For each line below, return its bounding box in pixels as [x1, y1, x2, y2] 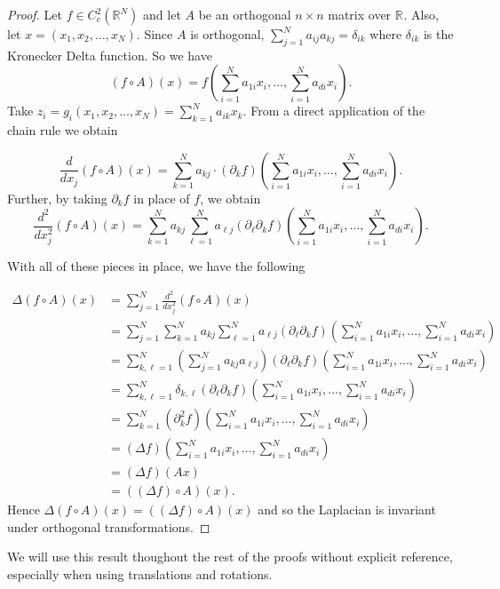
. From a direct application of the [242, 101, 425, 120]
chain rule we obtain [7, 121, 118, 139]
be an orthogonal [198, 5, 291, 23]
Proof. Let [7, 5, 62, 23]
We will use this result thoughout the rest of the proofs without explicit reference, [7, 547, 453, 566]
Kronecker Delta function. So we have [7, 45, 212, 64]
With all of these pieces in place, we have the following [7, 257, 306, 275]
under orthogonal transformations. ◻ [7, 517, 210, 536]
